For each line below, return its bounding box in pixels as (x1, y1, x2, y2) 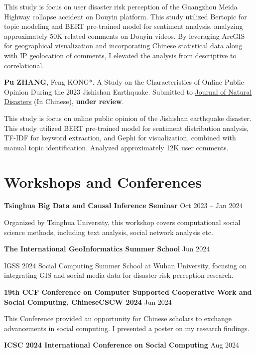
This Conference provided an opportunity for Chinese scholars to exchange (4, 313, 232, 324)
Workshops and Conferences (4, 171, 202, 192)
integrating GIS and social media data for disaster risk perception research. (4, 270, 234, 280)
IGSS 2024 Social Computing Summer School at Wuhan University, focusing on (4, 260, 247, 270)
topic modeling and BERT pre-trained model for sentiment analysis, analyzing (4, 21, 243, 31)
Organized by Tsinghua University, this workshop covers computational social (4, 217, 241, 228)
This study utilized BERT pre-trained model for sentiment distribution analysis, (4, 122, 249, 133)
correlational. (4, 60, 44, 70)
